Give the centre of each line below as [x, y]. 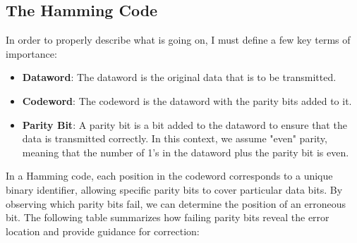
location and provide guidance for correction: [103, 231]
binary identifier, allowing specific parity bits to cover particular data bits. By [174, 189]
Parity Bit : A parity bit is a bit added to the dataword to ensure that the [184, 124]
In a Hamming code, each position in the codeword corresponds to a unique [169, 176]
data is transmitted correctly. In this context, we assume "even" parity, [175, 138]
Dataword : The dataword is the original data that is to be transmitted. [179, 77]
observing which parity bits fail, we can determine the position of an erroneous [176, 203]
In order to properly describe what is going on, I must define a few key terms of [178, 40]
